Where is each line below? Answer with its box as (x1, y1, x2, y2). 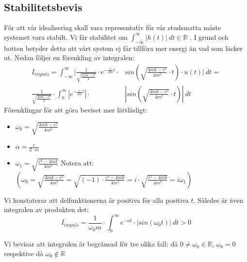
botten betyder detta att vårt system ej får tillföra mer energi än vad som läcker (4, 43, 243, 53)
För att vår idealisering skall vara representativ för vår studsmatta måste (4, 22, 221, 33)
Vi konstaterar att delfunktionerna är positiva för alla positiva (4, 195, 189, 205)
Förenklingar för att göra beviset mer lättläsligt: (4, 105, 148, 115)
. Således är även (193, 195, 243, 205)
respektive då (4, 248, 44, 258)
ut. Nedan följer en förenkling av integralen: (4, 52, 134, 63)
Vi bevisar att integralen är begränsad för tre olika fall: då (4, 239, 178, 249)
